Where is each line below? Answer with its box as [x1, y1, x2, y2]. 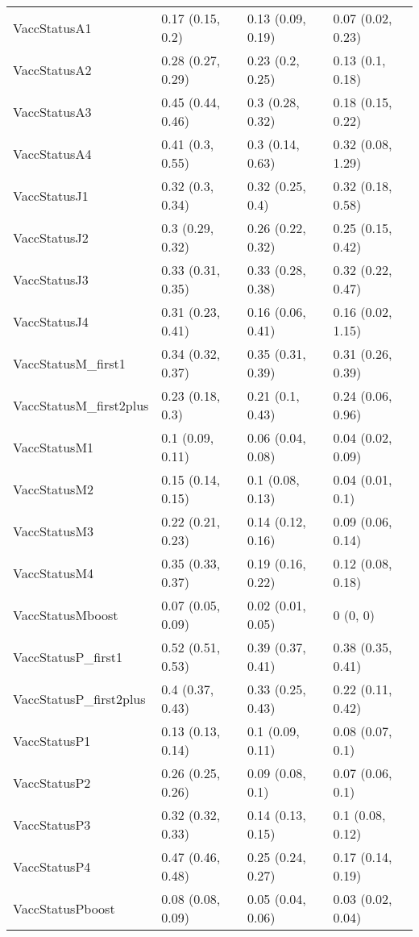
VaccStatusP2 [13, 773, 91, 792]
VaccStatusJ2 [13, 227, 89, 247]
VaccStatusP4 [13, 856, 91, 876]
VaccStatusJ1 [13, 185, 89, 205]
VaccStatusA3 [13, 102, 92, 121]
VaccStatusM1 [13, 437, 94, 456]
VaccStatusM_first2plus [13, 395, 149, 414]
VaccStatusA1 [13, 18, 92, 37]
